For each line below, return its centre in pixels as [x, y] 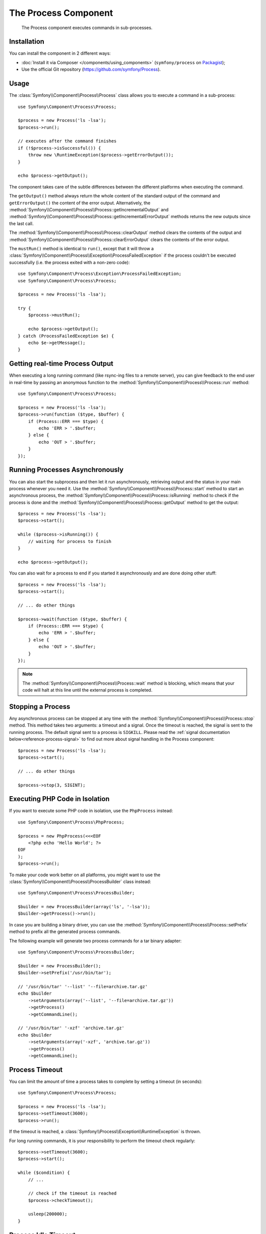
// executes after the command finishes [67, 141]
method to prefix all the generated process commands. [65, 932]
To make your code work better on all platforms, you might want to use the [85, 875]
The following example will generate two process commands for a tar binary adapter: [95, 941]
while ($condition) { [44, 1173]
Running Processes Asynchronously [66, 470]
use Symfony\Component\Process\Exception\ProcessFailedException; [100, 274]
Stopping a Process [40, 707]
